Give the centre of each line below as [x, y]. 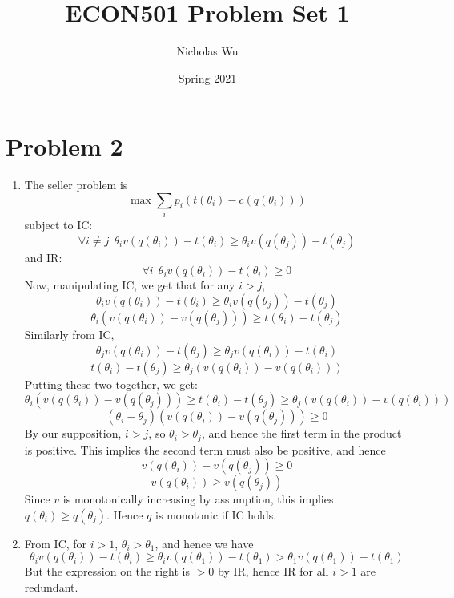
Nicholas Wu [207, 51]
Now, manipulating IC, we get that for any [130, 285]
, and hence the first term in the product [301, 433]
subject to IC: [58, 225]
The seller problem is [76, 185]
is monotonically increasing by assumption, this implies [198, 499]
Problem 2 [64, 146]
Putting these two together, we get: [111, 384]
